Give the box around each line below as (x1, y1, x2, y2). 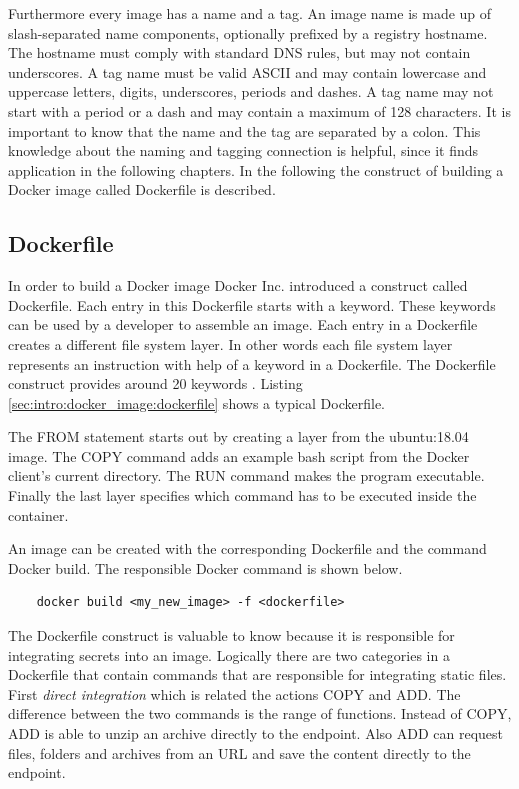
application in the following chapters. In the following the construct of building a (8, 159, 504, 180)
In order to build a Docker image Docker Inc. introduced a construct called (8, 275, 468, 296)
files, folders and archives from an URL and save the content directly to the (8, 742, 471, 763)
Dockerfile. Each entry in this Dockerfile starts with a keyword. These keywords (8, 294, 496, 315)
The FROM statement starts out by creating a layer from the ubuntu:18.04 (8, 426, 469, 447)
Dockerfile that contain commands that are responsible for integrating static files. (8, 664, 507, 685)
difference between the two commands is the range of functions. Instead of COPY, (8, 703, 512, 724)
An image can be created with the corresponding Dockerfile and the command (8, 538, 487, 559)
